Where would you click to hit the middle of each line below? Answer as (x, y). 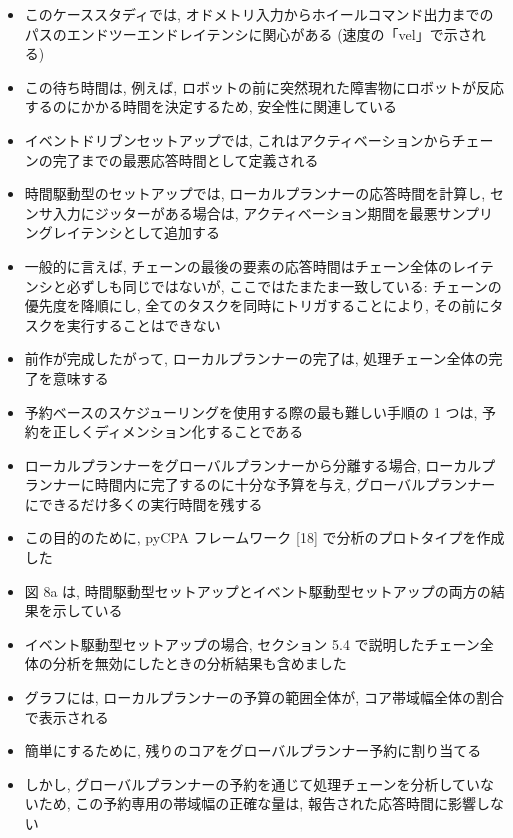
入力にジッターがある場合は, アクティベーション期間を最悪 (245, 212)
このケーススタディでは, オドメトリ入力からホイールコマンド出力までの (259, 14)
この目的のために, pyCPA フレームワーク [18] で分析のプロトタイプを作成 (264, 537)
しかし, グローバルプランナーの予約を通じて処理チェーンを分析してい (252, 783)
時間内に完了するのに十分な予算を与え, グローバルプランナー (295, 484)
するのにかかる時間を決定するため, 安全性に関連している (210, 106)
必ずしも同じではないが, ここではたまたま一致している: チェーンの (284, 285)
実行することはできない (143, 324)
